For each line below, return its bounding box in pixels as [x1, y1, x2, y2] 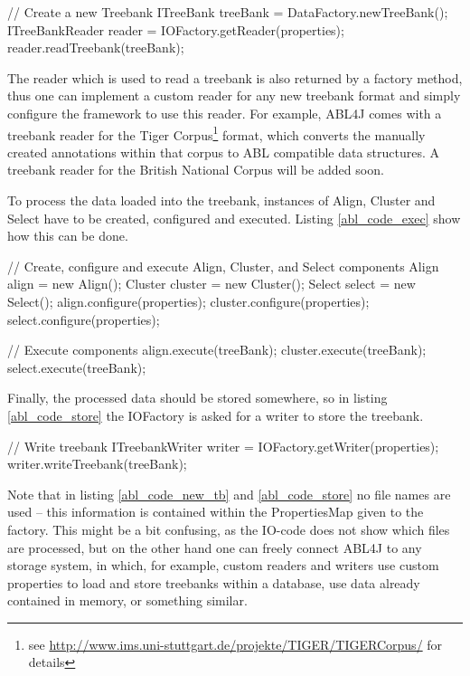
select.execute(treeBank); [7, 357, 146, 376]
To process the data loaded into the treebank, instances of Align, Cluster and [7, 191, 436, 209]
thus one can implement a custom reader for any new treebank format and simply [7, 86, 461, 105]
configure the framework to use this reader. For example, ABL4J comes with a [7, 103, 442, 122]
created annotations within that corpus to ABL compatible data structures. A [7, 142, 440, 161]
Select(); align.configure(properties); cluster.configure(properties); [7, 291, 370, 310]
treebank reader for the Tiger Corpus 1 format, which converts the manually [7, 122, 426, 144]
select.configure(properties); [7, 309, 160, 328]
